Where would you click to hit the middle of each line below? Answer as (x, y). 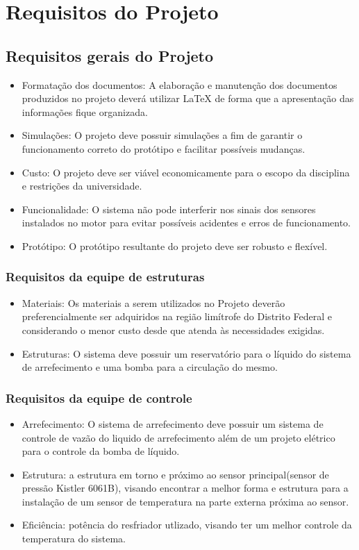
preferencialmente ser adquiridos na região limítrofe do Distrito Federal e (177, 316)
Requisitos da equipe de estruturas (105, 277)
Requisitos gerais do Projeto (110, 55)
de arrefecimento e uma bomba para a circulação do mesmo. (150, 367)
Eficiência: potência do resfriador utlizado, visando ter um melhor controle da (187, 525)
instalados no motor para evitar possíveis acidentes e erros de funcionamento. (186, 223)
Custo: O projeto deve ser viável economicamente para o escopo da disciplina (186, 172)
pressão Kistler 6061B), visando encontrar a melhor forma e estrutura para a (185, 488)
